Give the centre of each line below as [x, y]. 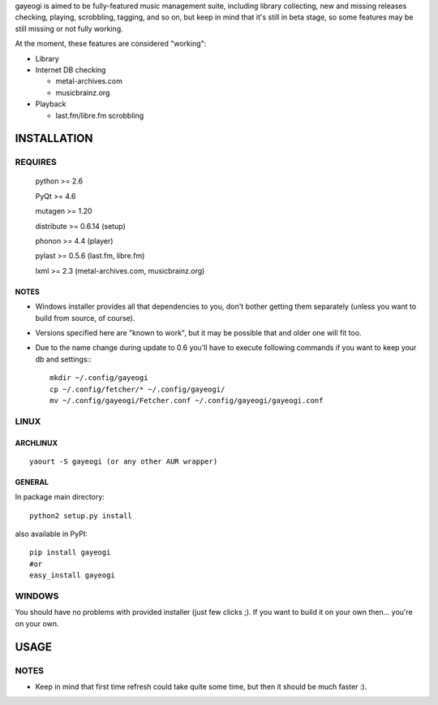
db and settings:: [64, 359]
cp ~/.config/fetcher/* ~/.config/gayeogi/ [137, 389]
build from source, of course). [85, 318]
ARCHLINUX [36, 443]
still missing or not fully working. [69, 28]
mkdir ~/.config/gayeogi [99, 378]
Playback [51, 104]
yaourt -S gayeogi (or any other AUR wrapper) [124, 461]
